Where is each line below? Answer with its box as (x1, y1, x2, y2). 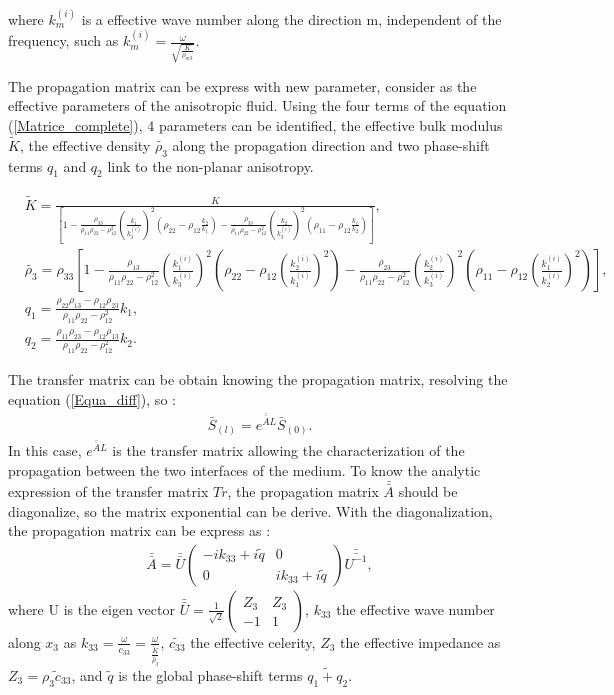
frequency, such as (8, 30, 119, 51)
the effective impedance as (340, 631, 501, 652)
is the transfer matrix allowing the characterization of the (112, 440, 465, 461)
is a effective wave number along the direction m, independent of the (81, 8, 502, 29)
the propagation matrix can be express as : (8, 520, 271, 541)
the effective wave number (336, 598, 495, 619)
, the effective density (19, 134, 151, 155)
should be (398, 481, 458, 502)
